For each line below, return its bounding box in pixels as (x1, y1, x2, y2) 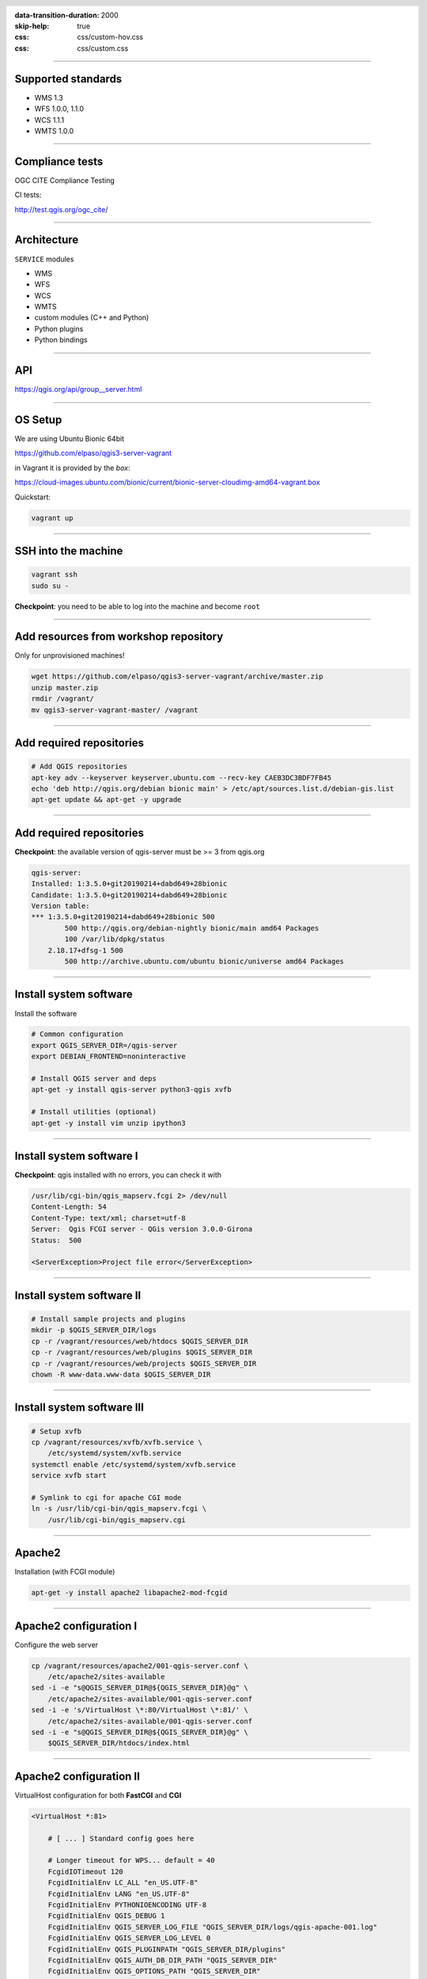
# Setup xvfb (31, 1426, 82, 1436)
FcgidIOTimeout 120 (47, 1867, 124, 1876)
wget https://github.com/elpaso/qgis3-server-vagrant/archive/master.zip (31, 672, 323, 681)
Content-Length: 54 (31, 1202, 107, 1211)
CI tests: (14, 190, 42, 199)
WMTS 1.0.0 (34, 126, 74, 135)
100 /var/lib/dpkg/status (64, 935, 165, 944)
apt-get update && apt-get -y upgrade (31, 796, 182, 804)
